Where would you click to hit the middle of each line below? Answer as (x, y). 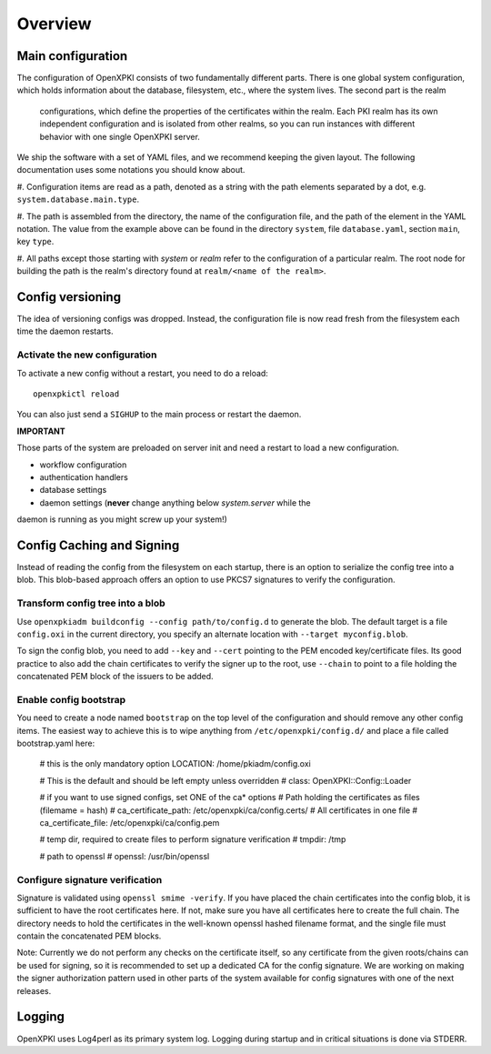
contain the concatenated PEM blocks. (89, 936)
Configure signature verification (90, 879)
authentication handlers (84, 477)
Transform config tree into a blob (91, 603)
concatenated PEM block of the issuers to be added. (115, 677)
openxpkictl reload (76, 394)
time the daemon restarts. (65, 331)
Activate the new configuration (87, 355)
